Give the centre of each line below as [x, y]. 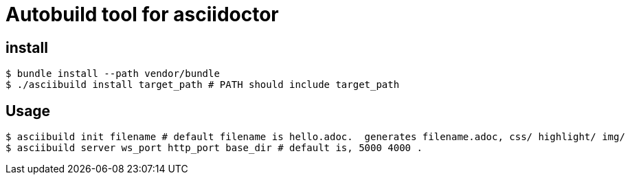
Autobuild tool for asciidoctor [142, 14]
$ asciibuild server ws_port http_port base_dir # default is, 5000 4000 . [214, 148]
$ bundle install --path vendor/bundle [113, 74]
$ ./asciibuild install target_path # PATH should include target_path [203, 85]
